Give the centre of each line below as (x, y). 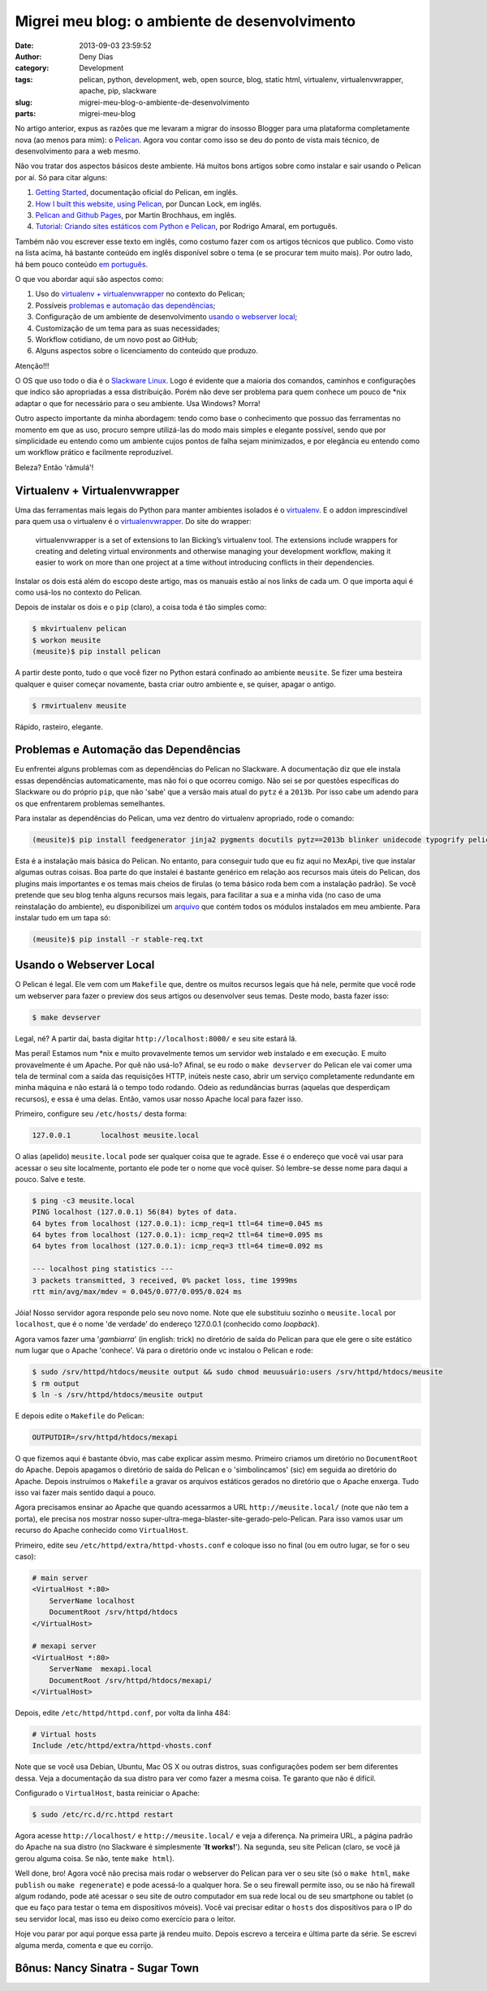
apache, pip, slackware (118, 91)
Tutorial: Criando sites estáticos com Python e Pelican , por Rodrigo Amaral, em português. (186, 227)
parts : (26, 113)
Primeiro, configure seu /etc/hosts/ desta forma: (101, 1114)
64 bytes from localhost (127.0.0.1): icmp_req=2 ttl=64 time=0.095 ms (178, 1235)
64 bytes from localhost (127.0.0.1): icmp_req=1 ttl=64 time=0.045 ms (178, 1223)
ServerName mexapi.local (101, 1669)
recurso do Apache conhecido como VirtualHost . (102, 1530)
